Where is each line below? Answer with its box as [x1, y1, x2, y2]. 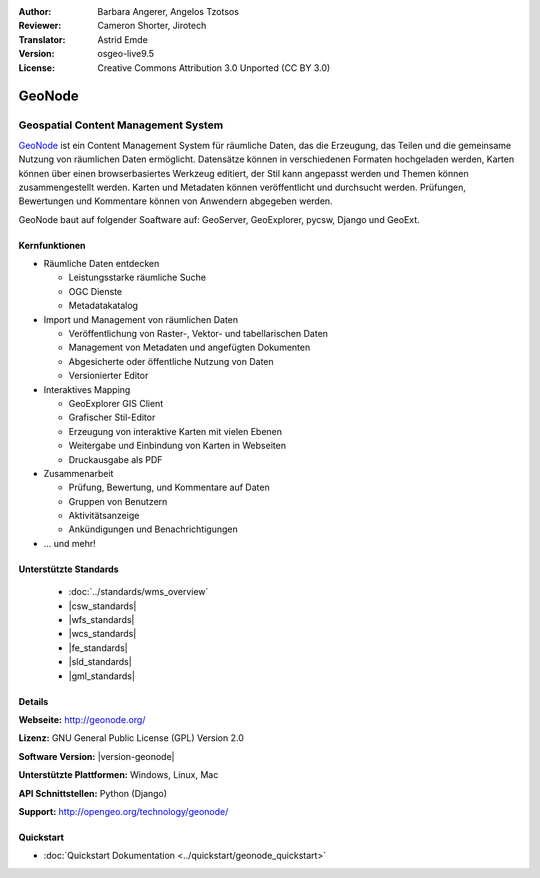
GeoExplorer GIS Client [68, 397, 164, 409]
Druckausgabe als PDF [68, 453, 163, 465]
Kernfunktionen [18, 239, 86, 251]
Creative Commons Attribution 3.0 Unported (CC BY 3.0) [97, 61, 331, 74]
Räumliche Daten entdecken [43, 258, 160, 270]
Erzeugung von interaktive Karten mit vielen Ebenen [68, 425, 283, 437]
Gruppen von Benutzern [68, 495, 168, 507]
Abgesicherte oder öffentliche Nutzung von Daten [68, 355, 274, 367]
